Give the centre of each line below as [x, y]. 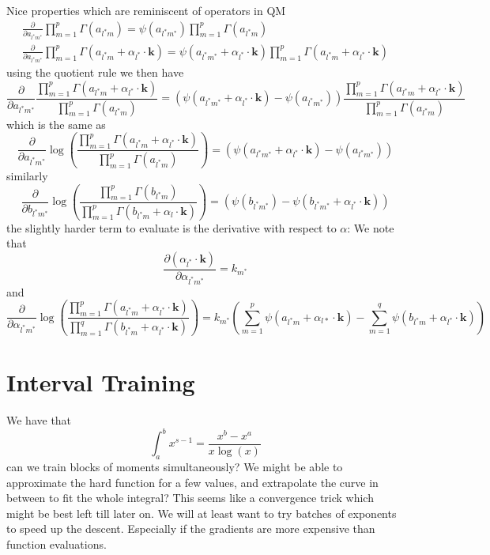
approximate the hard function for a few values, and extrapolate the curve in [192, 482]
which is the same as [56, 124]
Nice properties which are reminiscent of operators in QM [146, 10]
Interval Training [101, 382]
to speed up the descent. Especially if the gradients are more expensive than [191, 529]
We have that [39, 420]
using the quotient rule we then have [95, 72]
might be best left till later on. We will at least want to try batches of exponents [202, 513]
